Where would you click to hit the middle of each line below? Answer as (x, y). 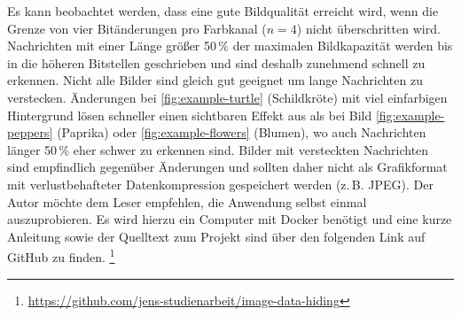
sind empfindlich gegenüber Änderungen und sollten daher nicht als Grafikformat (227, 167)
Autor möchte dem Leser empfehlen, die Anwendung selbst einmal (187, 201)
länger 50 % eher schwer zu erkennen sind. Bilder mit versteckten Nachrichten (218, 149)
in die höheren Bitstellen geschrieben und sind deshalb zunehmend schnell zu (216, 62)
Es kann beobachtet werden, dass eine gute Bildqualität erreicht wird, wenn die (223, 11)
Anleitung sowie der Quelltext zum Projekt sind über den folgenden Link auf (216, 236)
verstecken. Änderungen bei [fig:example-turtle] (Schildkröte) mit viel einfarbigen (227, 97)
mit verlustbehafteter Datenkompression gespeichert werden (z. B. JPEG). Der (220, 184)
